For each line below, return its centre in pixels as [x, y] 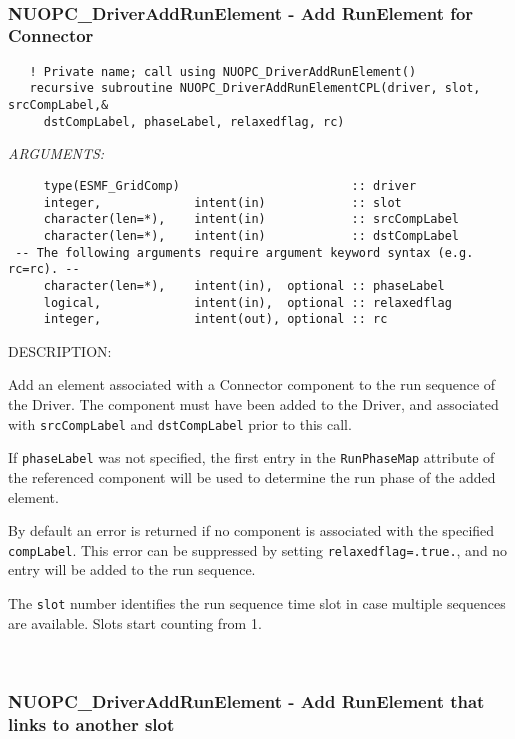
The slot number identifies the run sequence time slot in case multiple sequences [257, 602]
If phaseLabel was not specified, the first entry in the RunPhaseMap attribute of [251, 457]
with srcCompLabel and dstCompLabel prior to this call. [180, 423]
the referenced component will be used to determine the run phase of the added [252, 476]
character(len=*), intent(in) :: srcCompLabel [251, 219]
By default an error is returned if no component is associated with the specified [251, 530]
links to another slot [91, 723]
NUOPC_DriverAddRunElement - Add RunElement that [246, 700]
